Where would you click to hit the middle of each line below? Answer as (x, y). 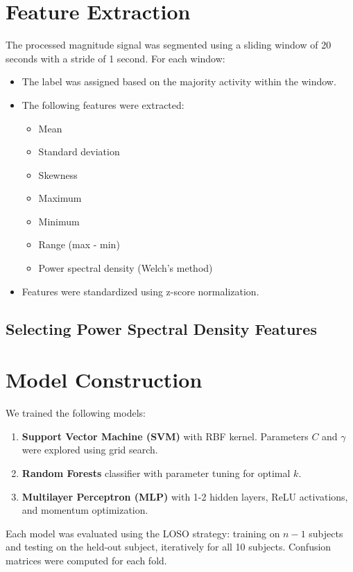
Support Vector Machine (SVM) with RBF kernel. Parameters (165, 436)
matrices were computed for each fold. (86, 560)
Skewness (58, 174)
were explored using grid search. (90, 450)
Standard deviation (79, 151)
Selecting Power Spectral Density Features (161, 328)
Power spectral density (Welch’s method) (126, 268)
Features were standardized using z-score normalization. (140, 291)
